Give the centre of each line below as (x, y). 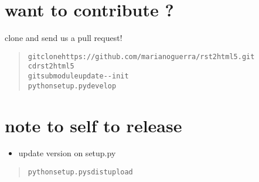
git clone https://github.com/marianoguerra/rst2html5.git (141, 56)
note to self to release (93, 125)
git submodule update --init (78, 76)
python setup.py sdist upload (80, 172)
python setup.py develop (72, 86)
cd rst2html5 (51, 66)
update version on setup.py (67, 153)
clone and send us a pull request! (64, 38)
